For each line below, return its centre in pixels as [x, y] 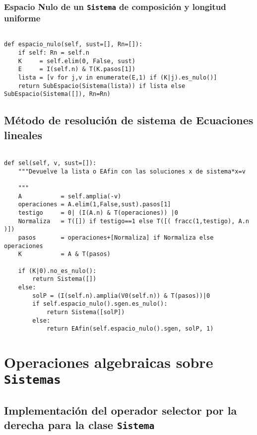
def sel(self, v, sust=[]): [50, 163]
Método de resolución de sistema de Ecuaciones [129, 120]
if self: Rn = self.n [54, 53]
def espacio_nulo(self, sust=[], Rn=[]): [73, 44]
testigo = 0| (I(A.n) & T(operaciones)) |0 [98, 213]
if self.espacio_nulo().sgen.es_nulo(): [100, 304]
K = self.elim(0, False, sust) [77, 61]
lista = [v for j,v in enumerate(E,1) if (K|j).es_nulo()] [118, 77]
